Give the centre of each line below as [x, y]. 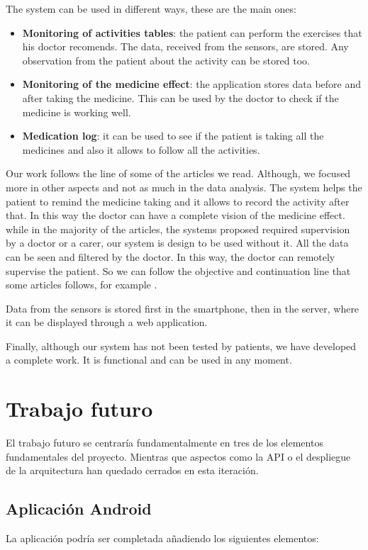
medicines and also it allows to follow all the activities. [141, 149]
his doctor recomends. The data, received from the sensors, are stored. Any [185, 46]
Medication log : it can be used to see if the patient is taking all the [173, 136]
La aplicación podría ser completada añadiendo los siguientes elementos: [162, 538]
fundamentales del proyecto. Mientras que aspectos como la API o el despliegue [178, 456]
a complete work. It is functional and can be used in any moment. [149, 360]
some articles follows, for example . [82, 285]
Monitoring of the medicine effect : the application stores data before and [192, 84]
